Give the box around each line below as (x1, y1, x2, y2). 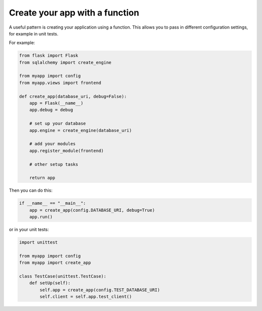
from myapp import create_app (19, 260, 91, 265)
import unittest (19, 240, 58, 245)
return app (29, 175, 55, 180)
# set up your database (29, 121, 86, 126)
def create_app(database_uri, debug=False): (19, 94, 127, 99)
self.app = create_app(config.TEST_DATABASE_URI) (39, 287, 160, 293)
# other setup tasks (29, 162, 79, 167)
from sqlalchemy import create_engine (19, 60, 112, 65)
